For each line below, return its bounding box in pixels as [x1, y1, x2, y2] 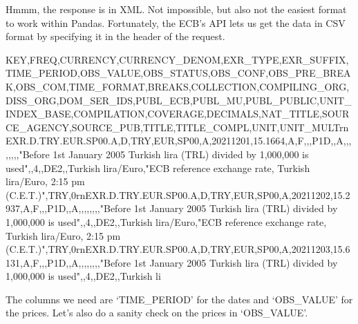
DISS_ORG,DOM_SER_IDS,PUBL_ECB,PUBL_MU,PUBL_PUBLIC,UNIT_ [6, 93, 352, 107]
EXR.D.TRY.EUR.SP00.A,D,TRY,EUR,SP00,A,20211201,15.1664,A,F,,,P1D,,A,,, [6, 133, 352, 148]
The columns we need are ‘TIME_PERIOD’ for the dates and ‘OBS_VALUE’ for [6, 292, 353, 306]
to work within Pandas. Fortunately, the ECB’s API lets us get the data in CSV [6, 15, 346, 30]
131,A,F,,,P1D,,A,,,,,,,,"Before [6, 255, 131, 269]
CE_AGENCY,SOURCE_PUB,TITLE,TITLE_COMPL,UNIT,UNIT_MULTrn [6, 120, 349, 134]
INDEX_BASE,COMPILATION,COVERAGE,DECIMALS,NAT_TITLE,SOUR [6, 106, 350, 121]
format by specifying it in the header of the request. [6, 29, 225, 44]
